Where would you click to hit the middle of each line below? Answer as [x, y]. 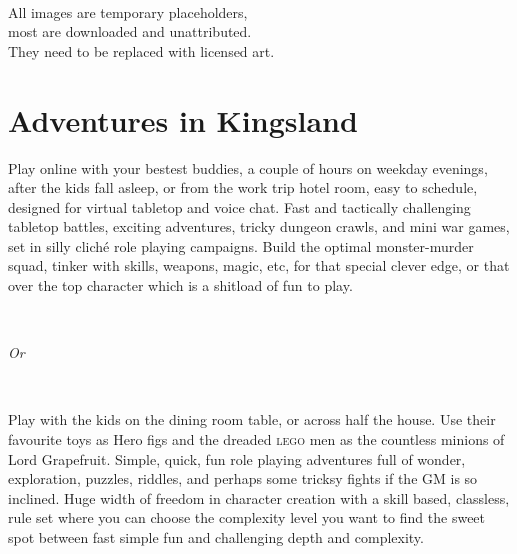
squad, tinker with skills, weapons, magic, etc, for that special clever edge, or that [259, 265]
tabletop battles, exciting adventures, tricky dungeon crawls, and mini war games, [259, 226]
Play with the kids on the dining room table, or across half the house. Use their [252, 419]
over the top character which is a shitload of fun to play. [180, 285]
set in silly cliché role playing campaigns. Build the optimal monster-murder [241, 245]
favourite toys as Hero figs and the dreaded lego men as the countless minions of [256, 439]
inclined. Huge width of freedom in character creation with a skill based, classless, [259, 497]
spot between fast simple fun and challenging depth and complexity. [216, 537]
